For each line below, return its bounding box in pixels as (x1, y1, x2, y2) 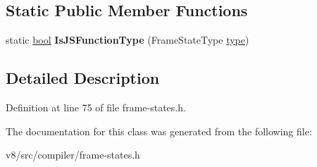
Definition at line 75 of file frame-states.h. (6, 100, 186, 114)
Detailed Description (6, 67, 160, 89)
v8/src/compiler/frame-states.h (6, 147, 140, 162)
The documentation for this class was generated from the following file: (6, 123, 312, 138)
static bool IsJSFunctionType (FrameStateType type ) (6, 32, 249, 47)
